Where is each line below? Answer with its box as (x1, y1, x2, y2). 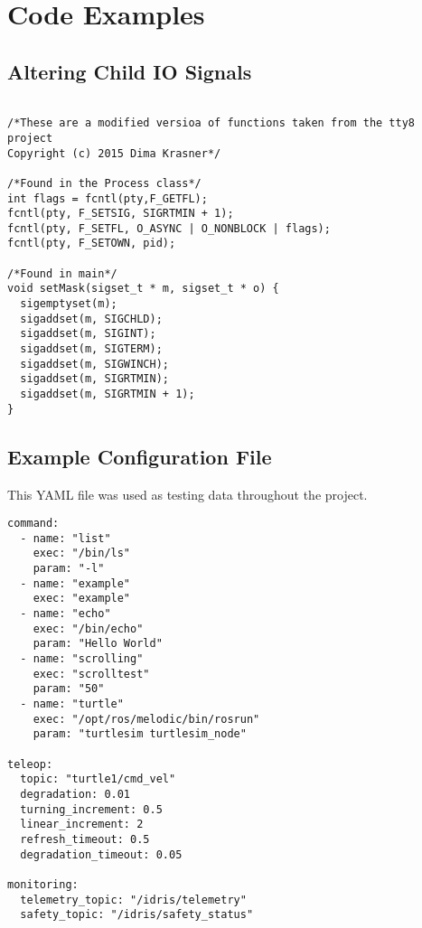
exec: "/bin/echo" (33, 622, 144, 635)
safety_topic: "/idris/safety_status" (20, 908, 254, 922)
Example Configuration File (7, 442, 272, 470)
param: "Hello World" (33, 637, 163, 651)
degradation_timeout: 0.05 (20, 848, 183, 861)
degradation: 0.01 (20, 787, 131, 801)
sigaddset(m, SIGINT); (20, 327, 156, 341)
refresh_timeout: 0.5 (20, 832, 150, 846)
